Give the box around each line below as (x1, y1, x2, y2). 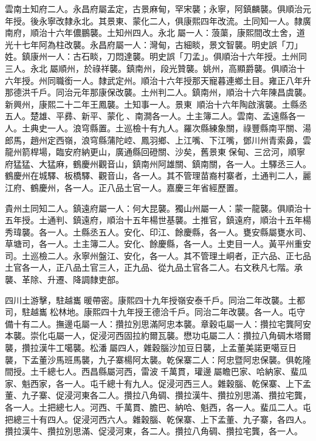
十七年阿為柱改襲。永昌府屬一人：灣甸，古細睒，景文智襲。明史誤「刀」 (13, 38, 303, 50)
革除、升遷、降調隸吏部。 (21, 273, 124, 286)
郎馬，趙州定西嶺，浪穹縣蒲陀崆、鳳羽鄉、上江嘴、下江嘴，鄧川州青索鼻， (5, 133, 303, 146)
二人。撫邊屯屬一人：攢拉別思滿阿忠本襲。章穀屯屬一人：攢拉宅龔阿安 (30, 317, 311, 330)
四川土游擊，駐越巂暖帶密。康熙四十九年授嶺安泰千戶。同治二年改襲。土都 (5, 293, 305, 306)
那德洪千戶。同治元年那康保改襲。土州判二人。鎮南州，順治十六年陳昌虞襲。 (5, 86, 311, 99)
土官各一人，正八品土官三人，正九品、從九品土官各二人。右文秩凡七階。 (5, 261, 294, 274)
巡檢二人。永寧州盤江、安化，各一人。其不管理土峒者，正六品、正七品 (30, 249, 311, 262)
